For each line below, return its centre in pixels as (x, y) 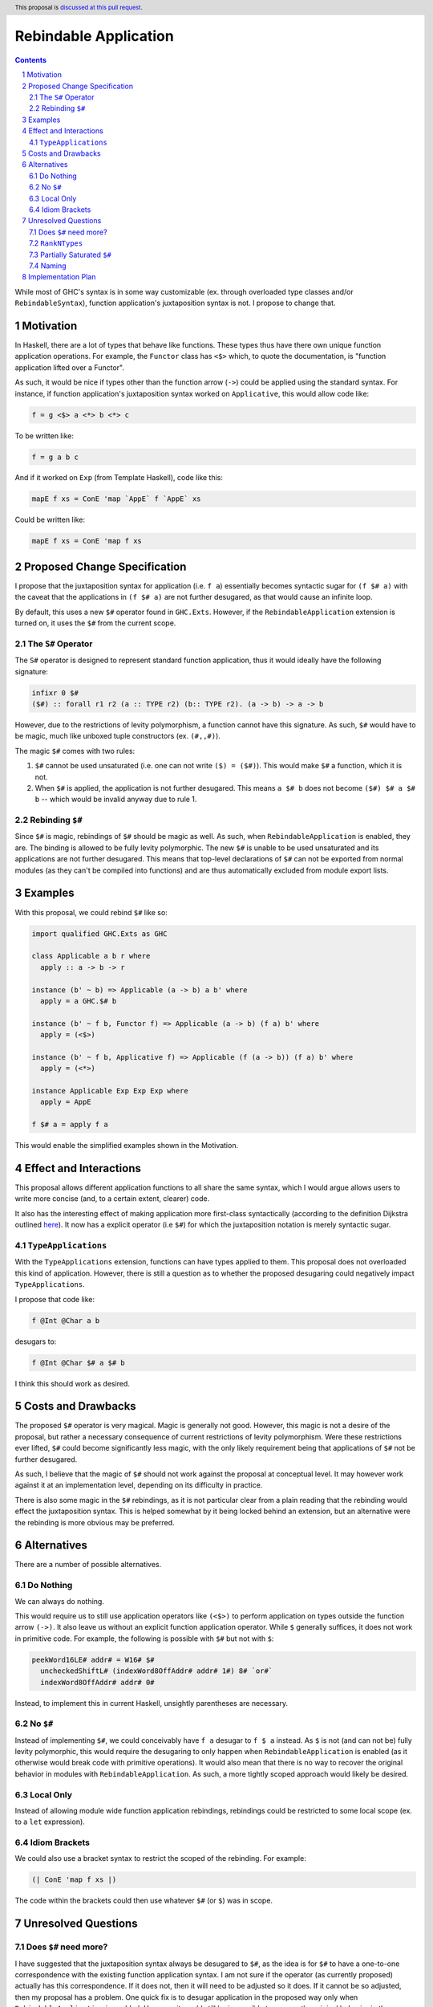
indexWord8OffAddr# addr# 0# (98, 1682)
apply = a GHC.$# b (79, 1001)
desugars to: (36, 1341)
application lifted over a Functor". (69, 367)
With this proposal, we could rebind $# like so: (91, 912)
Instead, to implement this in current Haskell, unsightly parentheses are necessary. (152, 1703)
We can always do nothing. (59, 1601)
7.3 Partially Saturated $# (71, 254)
